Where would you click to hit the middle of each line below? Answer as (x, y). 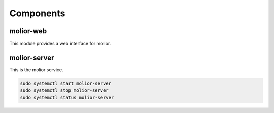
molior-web (28, 31)
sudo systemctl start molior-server (66, 83)
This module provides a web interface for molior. (60, 44)
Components (37, 13)
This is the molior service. (36, 70)
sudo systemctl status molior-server (67, 97)
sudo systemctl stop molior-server (64, 90)
